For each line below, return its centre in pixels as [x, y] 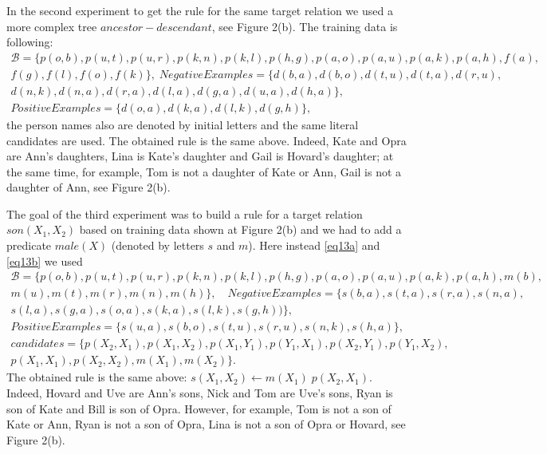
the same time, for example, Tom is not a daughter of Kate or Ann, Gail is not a [204, 171]
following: [30, 42]
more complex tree [52, 26]
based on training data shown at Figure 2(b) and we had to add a [240, 229]
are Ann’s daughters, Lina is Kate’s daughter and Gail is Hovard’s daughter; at [200, 156]
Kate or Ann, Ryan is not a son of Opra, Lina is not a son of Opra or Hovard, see [206, 424]
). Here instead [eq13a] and [314, 245]
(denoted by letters [157, 245]
